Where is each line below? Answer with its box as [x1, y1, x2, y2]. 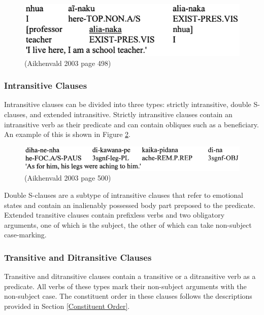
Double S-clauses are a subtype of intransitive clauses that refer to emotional [4, 190, 243, 200]
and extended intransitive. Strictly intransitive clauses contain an [29, 109, 233, 120]
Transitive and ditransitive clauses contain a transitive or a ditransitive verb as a [4, 271, 256, 282]
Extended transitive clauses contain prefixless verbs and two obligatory [4, 209, 225, 220]
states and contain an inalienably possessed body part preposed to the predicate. [4, 199, 255, 210]
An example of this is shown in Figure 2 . [4, 129, 130, 139]
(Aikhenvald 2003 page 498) [24, 57, 111, 68]
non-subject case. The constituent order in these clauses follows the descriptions [4, 291, 252, 301]
